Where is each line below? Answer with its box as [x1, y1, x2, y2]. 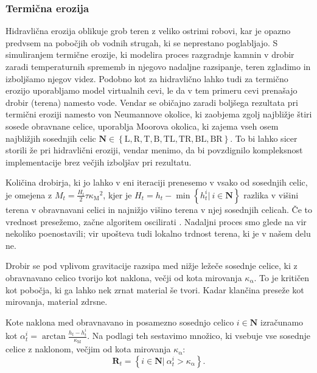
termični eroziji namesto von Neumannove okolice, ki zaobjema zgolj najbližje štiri [5, 108, 312, 120]
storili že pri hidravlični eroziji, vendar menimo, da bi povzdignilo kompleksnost [5, 144, 303, 156]
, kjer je [103, 188, 132, 201]
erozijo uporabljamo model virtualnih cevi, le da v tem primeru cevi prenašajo [5, 84, 298, 97]
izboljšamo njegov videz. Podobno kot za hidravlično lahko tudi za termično [5, 72, 288, 85]
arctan [41, 332, 66, 341]
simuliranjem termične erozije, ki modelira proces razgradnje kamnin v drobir [5, 48, 294, 61]
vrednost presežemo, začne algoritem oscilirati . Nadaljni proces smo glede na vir [5, 215, 307, 228]
